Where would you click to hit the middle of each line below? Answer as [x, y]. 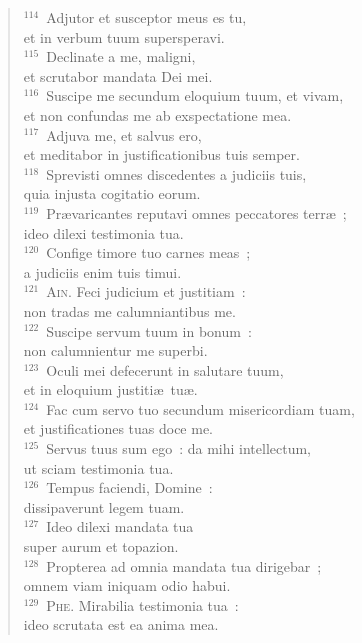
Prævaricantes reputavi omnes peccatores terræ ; [196, 212]
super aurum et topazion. [101, 546]
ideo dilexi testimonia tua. [103, 232]
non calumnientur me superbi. [115, 350]
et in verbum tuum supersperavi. [124, 36]
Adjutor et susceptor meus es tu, [146, 17]
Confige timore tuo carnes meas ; [148, 252]
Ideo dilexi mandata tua [120, 526]
